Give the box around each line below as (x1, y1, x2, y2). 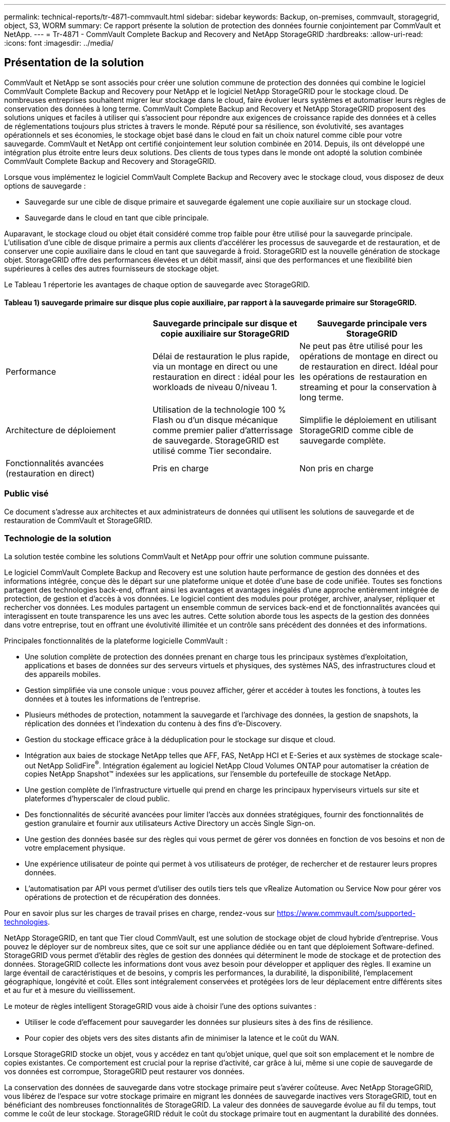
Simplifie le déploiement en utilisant (299, 415, 437, 426)
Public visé (4, 488, 49, 499)
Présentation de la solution (4, 56, 144, 69)
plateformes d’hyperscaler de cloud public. (25, 794, 170, 803)
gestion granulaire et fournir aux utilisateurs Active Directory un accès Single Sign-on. (25, 819, 315, 828)
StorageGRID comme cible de (299, 425, 414, 436)
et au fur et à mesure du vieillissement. (4, 986, 136, 995)
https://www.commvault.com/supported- (277, 909, 416, 918)
